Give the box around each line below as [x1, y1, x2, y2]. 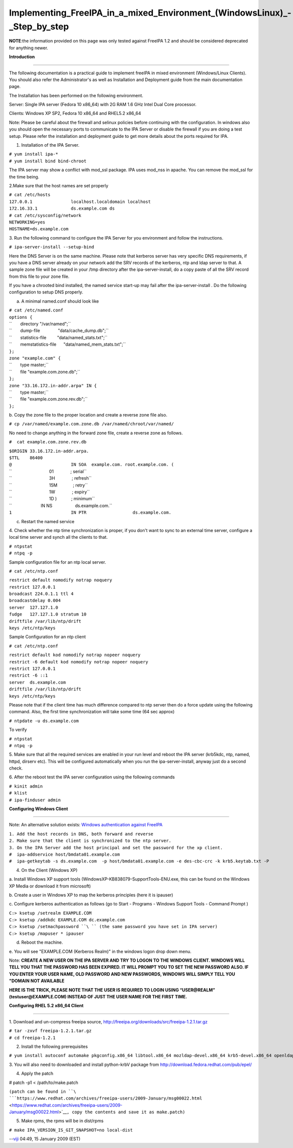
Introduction [9, 54, 35, 60]
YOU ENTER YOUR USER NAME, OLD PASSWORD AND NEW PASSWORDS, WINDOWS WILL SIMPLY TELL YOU [9, 971, 235, 977]
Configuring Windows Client [9, 806, 68, 812]
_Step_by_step [9, 21, 69, 32]
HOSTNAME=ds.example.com [9, 226, 68, 232]
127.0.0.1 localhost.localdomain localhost [9, 199, 151, 204]
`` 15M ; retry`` [9, 482, 88, 488]
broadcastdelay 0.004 [9, 598, 61, 603]
